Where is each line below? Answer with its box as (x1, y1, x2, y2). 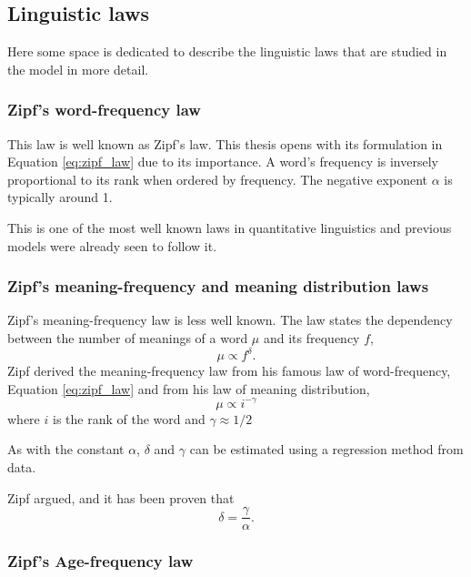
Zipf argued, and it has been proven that (7, 488, 235, 507)
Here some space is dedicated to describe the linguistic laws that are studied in (7, 42, 447, 61)
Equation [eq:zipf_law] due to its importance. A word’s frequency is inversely (7, 152, 438, 171)
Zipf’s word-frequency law (7, 98, 201, 121)
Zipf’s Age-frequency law (7, 550, 194, 572)
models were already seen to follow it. (7, 236, 217, 255)
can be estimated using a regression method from (189, 440, 464, 459)
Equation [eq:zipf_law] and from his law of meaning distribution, (7, 379, 370, 398)
